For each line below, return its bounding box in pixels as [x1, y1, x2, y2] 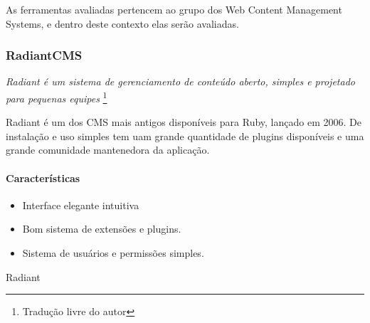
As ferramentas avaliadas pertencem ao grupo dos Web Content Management [6, 2, 342, 16]
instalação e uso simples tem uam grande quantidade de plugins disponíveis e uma [6, 128, 364, 143]
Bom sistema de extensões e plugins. [22, 221, 181, 236]
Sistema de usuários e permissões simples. [22, 245, 204, 260]
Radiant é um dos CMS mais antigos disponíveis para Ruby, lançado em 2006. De [6, 115, 361, 129]
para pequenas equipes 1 [6, 89, 107, 105]
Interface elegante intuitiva [22, 197, 139, 212]
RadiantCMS [6, 46, 83, 64]
